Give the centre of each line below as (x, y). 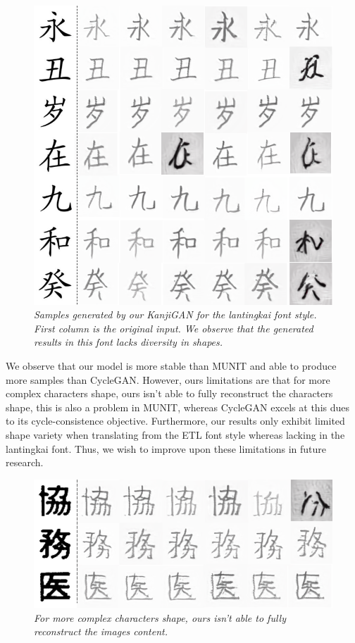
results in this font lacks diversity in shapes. (129, 342)
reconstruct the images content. (101, 631)
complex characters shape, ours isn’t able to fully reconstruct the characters (169, 393)
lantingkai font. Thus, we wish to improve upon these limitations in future (166, 448)
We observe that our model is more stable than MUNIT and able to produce (171, 365)
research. (25, 462)
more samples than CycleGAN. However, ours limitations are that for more (168, 379)
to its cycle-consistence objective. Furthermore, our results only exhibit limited (175, 421)
